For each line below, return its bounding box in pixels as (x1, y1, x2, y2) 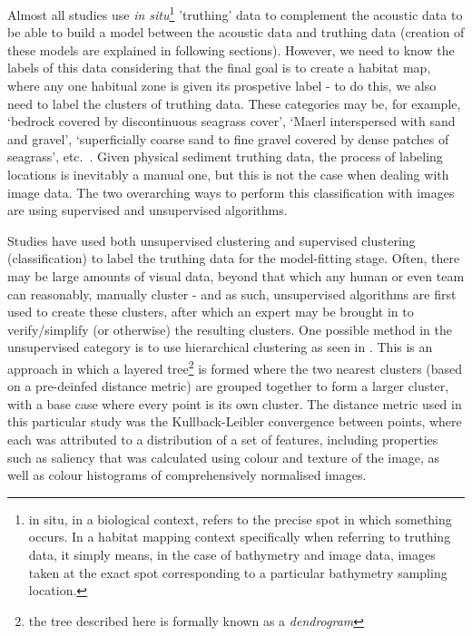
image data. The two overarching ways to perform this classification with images (7, 182, 455, 201)
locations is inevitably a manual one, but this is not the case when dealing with (7, 165, 449, 183)
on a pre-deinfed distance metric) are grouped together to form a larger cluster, (7, 377, 449, 396)
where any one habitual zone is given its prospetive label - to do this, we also (7, 76, 437, 95)
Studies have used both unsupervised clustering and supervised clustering (7, 230, 416, 250)
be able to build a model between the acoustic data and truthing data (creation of (7, 23, 465, 42)
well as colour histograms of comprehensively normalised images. (7, 465, 367, 484)
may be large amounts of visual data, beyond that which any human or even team (7, 266, 465, 285)
